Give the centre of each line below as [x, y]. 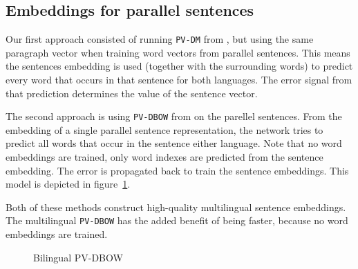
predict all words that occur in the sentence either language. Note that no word [174, 143]
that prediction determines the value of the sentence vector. [132, 93]
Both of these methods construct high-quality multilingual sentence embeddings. [176, 207]
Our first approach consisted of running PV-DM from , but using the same [160, 39]
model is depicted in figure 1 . [68, 184]
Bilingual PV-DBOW [78, 257]
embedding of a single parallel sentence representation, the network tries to [164, 129]
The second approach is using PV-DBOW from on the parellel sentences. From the [174, 116]
